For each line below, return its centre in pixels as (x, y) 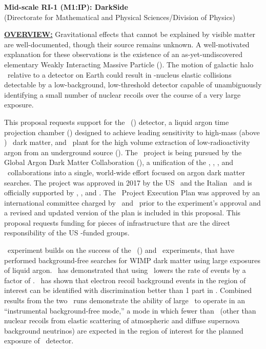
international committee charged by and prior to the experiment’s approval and (132, 202)
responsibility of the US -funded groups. (67, 233)
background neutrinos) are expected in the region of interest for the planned (124, 330)
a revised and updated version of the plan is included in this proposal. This (122, 213)
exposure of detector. (39, 341)
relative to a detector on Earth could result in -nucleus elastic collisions (119, 74)
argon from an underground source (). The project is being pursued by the (123, 152)
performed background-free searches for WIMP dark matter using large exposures (132, 260)
